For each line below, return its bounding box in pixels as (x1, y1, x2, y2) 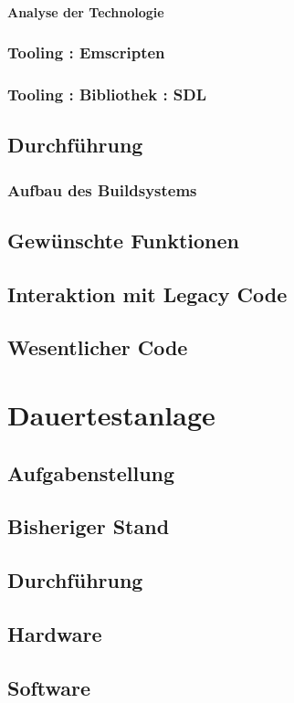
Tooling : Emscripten (7, 41, 165, 64)
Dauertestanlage (7, 396, 215, 434)
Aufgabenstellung (7, 458, 175, 487)
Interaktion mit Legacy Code (7, 279, 288, 308)
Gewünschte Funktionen (7, 226, 240, 254)
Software (7, 673, 91, 701)
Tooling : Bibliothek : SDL (7, 82, 207, 105)
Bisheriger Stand (7, 512, 170, 540)
